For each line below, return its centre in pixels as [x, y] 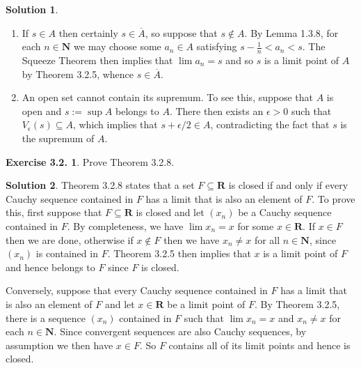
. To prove [334, 198]
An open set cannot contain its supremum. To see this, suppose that [168, 97]
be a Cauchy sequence [285, 212]
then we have [192, 239]
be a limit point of [206, 304]
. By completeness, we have [125, 225]
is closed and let [170, 212]
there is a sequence [46, 317]
